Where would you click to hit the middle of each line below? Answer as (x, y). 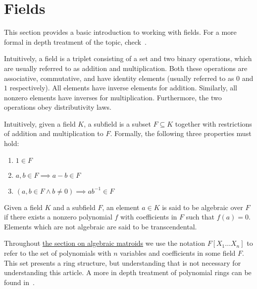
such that (200, 217)
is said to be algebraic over (203, 207)
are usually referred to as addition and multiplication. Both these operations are (126, 68)
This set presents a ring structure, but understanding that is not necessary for (123, 262)
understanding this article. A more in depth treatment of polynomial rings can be (128, 272)
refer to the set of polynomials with (58, 253)
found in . (19, 282)
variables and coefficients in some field (178, 253)
